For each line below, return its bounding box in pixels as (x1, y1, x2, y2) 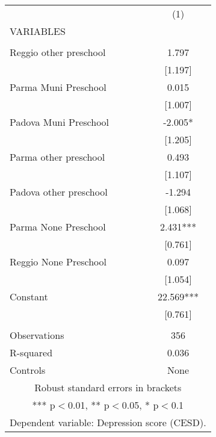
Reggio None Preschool (10, 255, 107, 268)
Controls (10, 363, 46, 377)
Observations (10, 328, 64, 342)
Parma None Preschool (10, 220, 106, 234)
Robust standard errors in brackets (34, 380, 182, 394)
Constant (10, 290, 48, 303)
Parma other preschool (10, 150, 105, 164)
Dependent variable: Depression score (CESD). (10, 415, 206, 429)
